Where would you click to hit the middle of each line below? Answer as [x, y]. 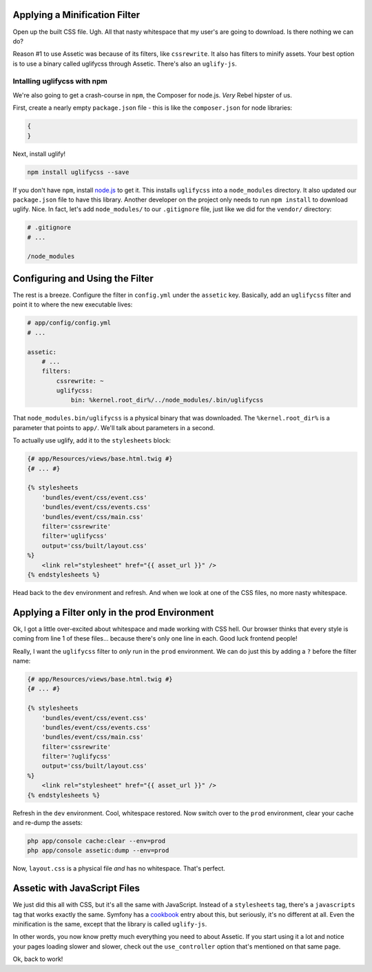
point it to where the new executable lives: [73, 304]
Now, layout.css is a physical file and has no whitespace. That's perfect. [119, 868]
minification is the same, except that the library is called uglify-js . [110, 924]
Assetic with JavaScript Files [76, 888]
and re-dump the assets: [48, 823]
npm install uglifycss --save [78, 172]
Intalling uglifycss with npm [60, 81]
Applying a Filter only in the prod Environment [113, 612]
